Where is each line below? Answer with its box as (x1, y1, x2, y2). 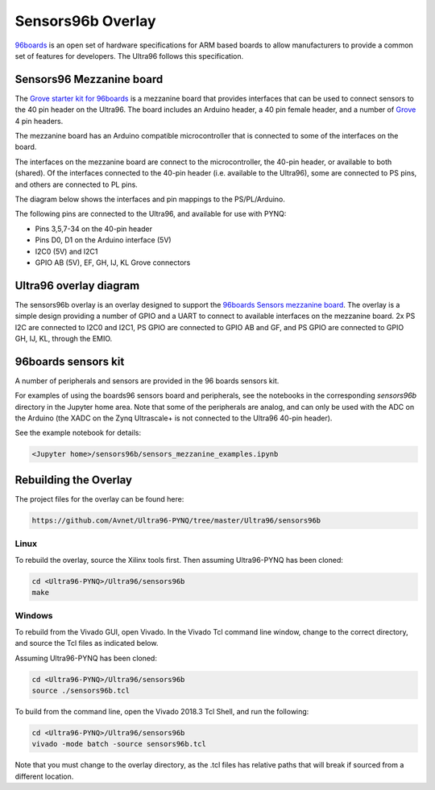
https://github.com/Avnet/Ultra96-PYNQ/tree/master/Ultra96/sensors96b (31, 515, 321, 525)
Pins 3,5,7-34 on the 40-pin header (35, 224, 153, 234)
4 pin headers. (14, 116, 64, 126)
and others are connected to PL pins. (14, 180, 139, 189)
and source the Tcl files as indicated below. (14, 639, 159, 648)
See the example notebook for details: (14, 428, 141, 438)
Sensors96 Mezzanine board (14, 72, 164, 86)
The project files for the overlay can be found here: (14, 494, 184, 503)
